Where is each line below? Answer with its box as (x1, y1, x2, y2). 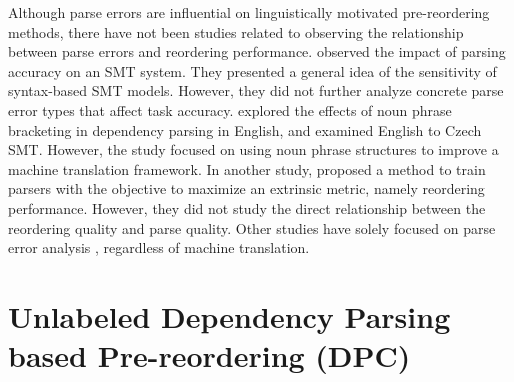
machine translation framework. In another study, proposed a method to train (8, 158, 486, 179)
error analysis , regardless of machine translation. (8, 237, 310, 258)
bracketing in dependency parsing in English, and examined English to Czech (8, 119, 482, 140)
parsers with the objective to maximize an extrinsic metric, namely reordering (8, 178, 485, 199)
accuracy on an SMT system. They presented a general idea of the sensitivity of (8, 60, 497, 81)
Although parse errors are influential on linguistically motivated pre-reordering (8, 2, 490, 22)
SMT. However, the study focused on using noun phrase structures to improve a (8, 139, 499, 160)
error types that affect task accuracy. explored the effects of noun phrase (8, 99, 452, 120)
